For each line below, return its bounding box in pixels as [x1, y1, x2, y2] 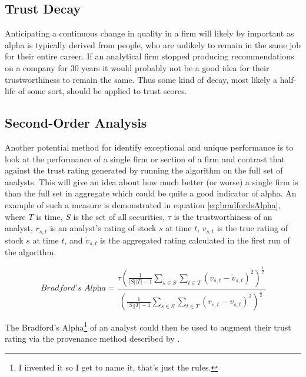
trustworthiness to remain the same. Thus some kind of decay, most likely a [5, 73, 277, 85]
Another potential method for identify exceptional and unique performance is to [5, 141, 294, 153]
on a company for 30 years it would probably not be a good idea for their [5, 61, 270, 74]
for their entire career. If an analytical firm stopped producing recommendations [5, 50, 294, 62]
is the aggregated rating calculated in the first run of [100, 233, 290, 246]
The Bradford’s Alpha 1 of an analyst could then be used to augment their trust [5, 319, 291, 333]
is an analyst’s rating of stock [49, 222, 157, 234]
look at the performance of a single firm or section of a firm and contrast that [5, 152, 285, 165]
